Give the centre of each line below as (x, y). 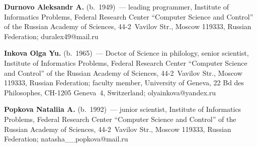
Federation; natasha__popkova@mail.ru (66, 139)
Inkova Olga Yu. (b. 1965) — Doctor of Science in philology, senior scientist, (126, 53)
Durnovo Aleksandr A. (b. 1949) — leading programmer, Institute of (117, 7)
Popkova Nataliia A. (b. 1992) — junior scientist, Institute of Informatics (123, 109)
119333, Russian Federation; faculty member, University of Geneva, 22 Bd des (124, 83)
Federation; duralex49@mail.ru (51, 36)
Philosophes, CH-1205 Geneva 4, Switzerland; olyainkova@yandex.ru (110, 92)
